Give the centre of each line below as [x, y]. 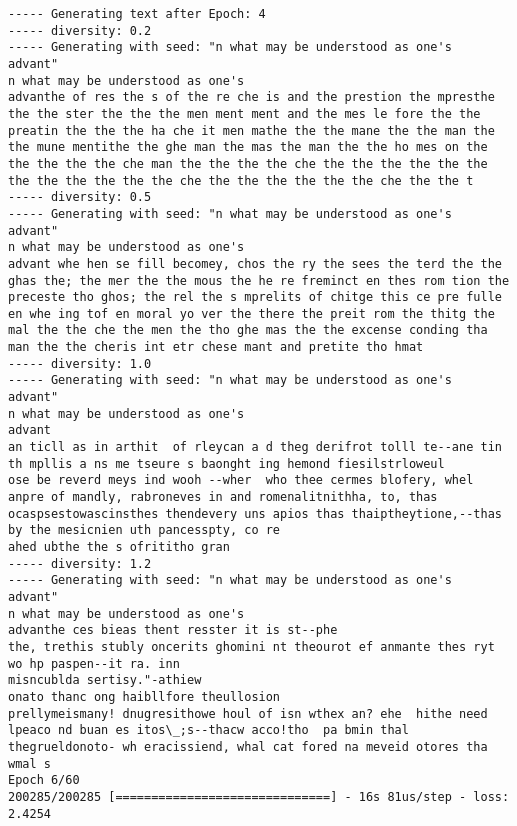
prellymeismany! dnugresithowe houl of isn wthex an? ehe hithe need [248, 713]
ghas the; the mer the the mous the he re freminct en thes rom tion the [259, 280]
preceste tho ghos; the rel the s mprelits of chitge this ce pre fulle [255, 297]
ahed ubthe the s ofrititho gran [119, 547]
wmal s [29, 763]
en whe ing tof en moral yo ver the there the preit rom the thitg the [251, 313]
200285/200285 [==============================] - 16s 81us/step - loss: [259, 796]
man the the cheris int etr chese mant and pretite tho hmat [216, 347]
